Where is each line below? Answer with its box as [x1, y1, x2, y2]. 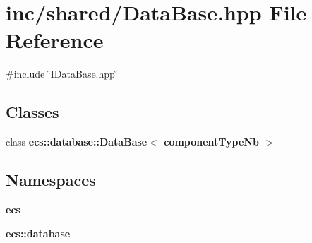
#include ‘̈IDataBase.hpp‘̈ [6, 66, 118, 81]
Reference [6, 25, 104, 54]
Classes [6, 101, 59, 123]
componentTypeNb [164, 134, 259, 149]
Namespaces [6, 169, 96, 191]
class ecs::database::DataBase [6, 134, 148, 149]
